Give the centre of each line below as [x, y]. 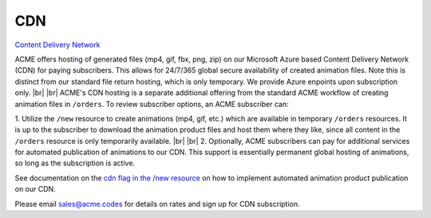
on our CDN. [35, 189]
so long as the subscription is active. [75, 163]
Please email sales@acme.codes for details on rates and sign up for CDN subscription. [157, 204]
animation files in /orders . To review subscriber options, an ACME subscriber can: [152, 104]
